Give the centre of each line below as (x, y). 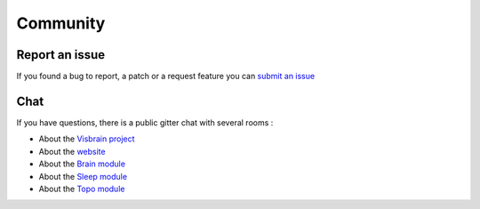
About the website (72, 151)
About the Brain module (82, 164)
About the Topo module (82, 189)
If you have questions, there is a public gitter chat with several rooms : (145, 122)
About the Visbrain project (87, 139)
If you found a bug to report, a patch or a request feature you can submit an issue (166, 76)
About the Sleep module (83, 176)
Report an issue (61, 55)
